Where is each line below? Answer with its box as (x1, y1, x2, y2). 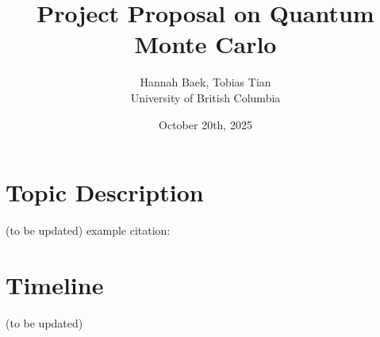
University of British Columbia (130, 89, 281, 105)
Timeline (6, 268, 104, 301)
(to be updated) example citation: (6, 222, 171, 239)
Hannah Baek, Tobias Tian (140, 74, 271, 90)
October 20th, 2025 (159, 116, 252, 132)
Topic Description (6, 176, 204, 209)
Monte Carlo (134, 28, 277, 60)
